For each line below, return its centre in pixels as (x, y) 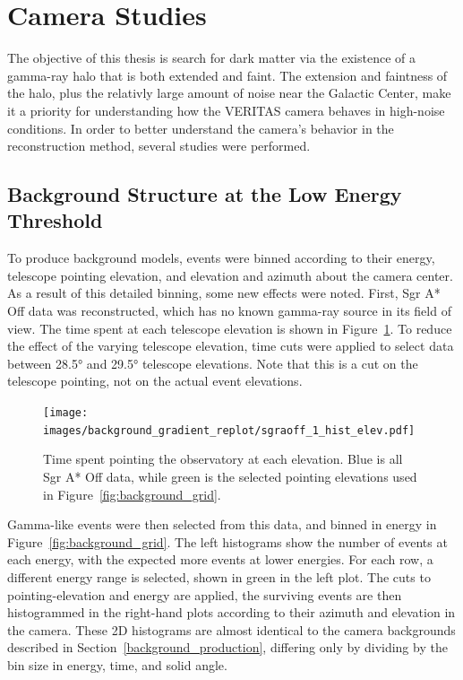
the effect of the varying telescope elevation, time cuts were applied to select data (231, 346)
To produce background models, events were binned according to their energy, (221, 258)
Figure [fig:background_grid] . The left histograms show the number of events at (227, 541)
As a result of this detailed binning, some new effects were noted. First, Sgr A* (224, 293)
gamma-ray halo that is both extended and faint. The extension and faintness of (227, 75)
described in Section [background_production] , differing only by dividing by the (227, 647)
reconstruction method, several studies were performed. (159, 146)
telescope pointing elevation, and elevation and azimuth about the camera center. (230, 275)
